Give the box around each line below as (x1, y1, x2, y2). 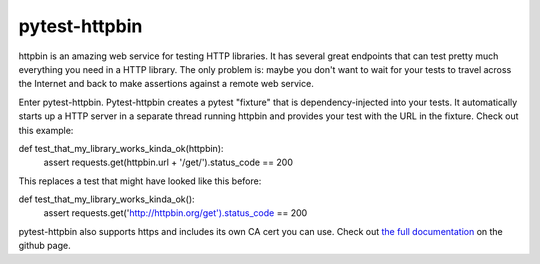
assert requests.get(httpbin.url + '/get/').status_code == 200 (43, 156, 294, 169)
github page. (18, 240, 71, 252)
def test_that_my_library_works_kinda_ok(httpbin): (18, 142, 224, 154)
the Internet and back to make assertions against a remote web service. (18, 78, 314, 90)
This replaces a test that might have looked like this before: (18, 175, 262, 187)
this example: (18, 124, 74, 136)
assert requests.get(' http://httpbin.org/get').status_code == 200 (43, 207, 308, 219)
